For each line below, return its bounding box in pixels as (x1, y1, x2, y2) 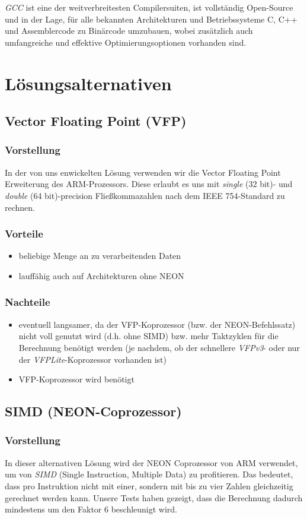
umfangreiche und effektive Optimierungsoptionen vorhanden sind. (5, 36, 247, 48)
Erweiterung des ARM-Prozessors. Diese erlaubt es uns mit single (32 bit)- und (5, 178, 293, 190)
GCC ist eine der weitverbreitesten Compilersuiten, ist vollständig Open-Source (5, 1, 293, 13)
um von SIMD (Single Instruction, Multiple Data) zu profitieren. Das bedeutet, (5, 468, 293, 480)
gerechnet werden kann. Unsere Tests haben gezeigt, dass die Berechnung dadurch (5, 491, 303, 504)
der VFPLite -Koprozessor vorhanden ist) (18, 353, 167, 365)
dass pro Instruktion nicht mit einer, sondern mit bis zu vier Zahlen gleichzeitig (5, 479, 293, 492)
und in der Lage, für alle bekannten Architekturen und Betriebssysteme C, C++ (5, 12, 298, 25)
